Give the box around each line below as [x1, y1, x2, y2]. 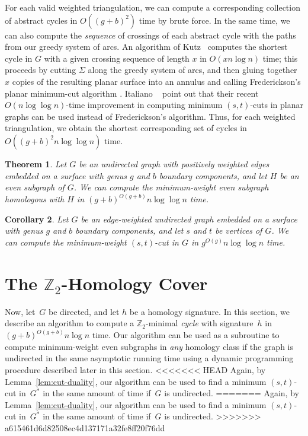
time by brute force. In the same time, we [139, 14, 290, 26]
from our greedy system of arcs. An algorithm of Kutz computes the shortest [5, 40, 288, 53]
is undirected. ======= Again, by [164, 387, 299, 399]
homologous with [5, 193, 65, 205]
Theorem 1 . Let [5, 157, 67, 170]
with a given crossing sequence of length [44, 52, 190, 64]
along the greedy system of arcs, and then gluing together [88, 63, 297, 76]
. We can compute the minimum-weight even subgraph [73, 181, 269, 193]
